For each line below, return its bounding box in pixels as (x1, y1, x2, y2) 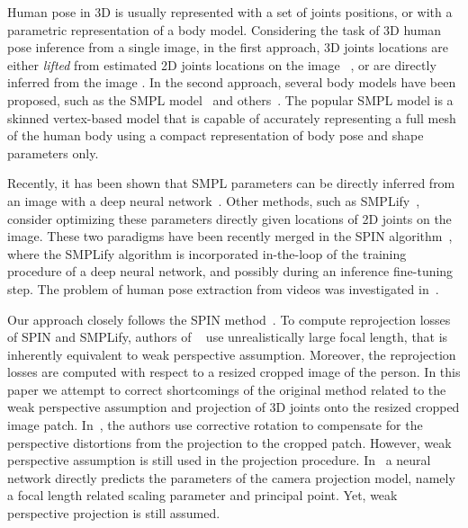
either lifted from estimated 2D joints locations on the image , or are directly (7, 55, 436, 74)
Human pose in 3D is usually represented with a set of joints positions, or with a (7, 3, 453, 21)
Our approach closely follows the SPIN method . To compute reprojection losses (7, 309, 451, 328)
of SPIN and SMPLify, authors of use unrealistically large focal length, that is (7, 327, 448, 346)
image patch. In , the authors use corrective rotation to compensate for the (7, 416, 423, 434)
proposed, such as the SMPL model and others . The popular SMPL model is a (7, 90, 454, 109)
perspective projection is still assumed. (7, 504, 220, 523)
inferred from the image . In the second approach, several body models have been (7, 73, 456, 92)
